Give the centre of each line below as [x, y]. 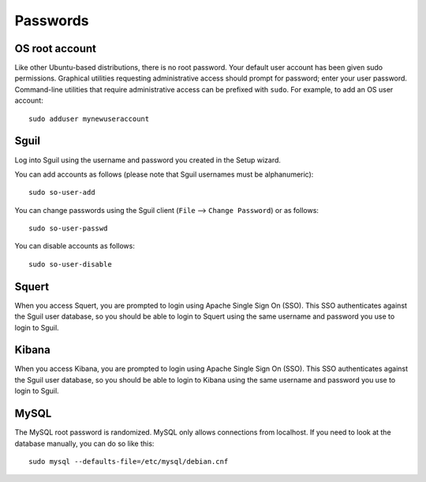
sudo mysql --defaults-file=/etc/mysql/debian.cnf [129, 461]
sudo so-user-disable [70, 264]
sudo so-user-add [62, 192]
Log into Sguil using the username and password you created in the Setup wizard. [148, 160]
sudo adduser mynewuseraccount [89, 119]
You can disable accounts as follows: [75, 246]
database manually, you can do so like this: [84, 443]
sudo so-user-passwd [68, 228]
